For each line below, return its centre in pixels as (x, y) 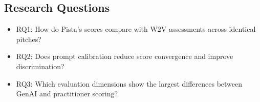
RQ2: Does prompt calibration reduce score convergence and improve (125, 56)
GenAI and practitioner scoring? (67, 94)
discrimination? (40, 66)
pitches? (29, 39)
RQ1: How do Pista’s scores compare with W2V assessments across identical (136, 29)
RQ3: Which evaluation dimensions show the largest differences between (129, 83)
